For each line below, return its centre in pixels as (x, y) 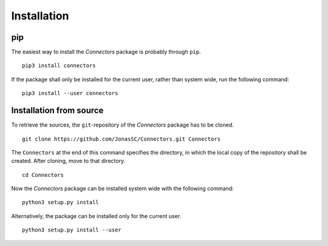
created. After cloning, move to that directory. (68, 161)
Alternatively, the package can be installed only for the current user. (96, 216)
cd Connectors (43, 175)
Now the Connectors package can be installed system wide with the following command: (122, 188)
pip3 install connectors (59, 66)
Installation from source (57, 111)
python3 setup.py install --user (72, 230)
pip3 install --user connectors (70, 93)
